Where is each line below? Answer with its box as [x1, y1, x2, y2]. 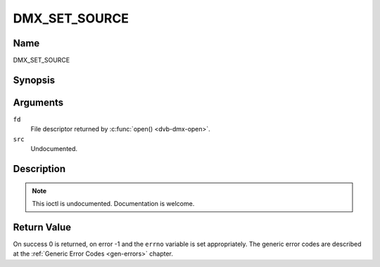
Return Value [13, 221, 72, 233]
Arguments [13, 96, 64, 108]
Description [13, 162, 66, 175]
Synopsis [13, 74, 56, 86]
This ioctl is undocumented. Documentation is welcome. [32, 199, 195, 207]
